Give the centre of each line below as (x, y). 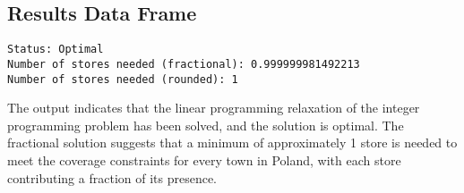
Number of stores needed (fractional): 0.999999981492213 (184, 64)
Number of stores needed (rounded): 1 (123, 79)
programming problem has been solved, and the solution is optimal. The (206, 125)
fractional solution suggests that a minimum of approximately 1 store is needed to (232, 143)
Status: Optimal (56, 50)
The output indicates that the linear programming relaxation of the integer (214, 108)
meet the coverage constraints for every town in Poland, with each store (204, 159)
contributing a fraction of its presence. (112, 177)
